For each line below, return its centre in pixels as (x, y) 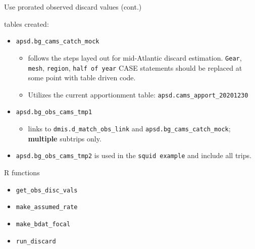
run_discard (36, 241)
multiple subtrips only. (65, 138)
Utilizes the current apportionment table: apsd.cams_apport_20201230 (138, 94)
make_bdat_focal (43, 224)
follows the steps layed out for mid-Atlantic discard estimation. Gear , (135, 57)
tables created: (27, 23)
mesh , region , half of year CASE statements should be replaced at (135, 67)
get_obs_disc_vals (47, 190)
